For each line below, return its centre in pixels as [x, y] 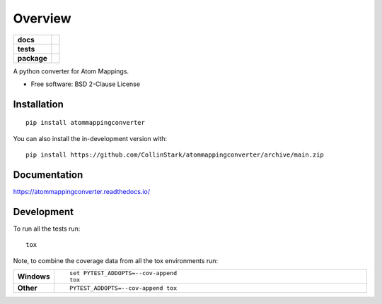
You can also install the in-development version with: [90, 138]
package [32, 58]
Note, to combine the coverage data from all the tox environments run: [116, 260]
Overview [42, 18]
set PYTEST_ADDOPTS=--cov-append [123, 273]
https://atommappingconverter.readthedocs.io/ [81, 192]
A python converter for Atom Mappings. [71, 71]
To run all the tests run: [47, 229]
